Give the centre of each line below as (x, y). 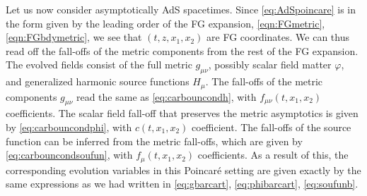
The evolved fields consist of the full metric (99, 65)
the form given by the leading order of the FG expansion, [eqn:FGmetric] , (165, 23)
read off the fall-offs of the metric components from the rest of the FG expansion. (182, 50)
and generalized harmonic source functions (98, 81)
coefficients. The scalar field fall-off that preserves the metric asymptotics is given (182, 113)
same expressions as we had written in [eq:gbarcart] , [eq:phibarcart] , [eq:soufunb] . (182, 184)
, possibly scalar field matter (270, 65)
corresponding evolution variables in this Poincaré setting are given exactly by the (183, 170)
